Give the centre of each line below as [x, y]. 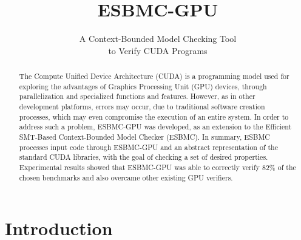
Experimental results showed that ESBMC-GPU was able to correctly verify [139, 167]
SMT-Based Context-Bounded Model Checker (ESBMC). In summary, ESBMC [144, 137]
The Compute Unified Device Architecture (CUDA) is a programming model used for [154, 76]
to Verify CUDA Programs [158, 50]
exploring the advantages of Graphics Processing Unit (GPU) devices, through [143, 86]
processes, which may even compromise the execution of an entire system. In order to [154, 116]
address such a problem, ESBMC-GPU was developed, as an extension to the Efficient [155, 127]
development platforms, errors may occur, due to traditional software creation [142, 107]
